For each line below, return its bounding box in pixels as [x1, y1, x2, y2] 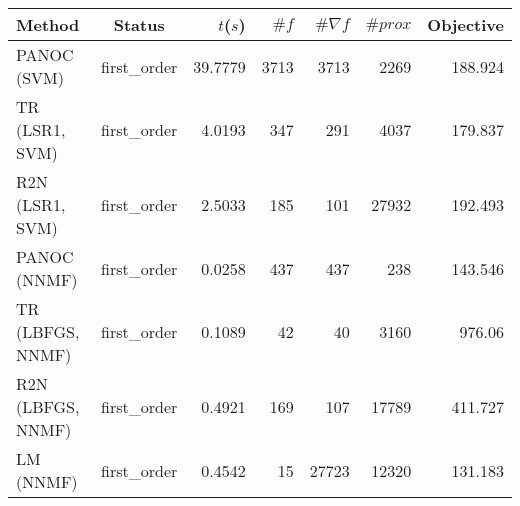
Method [16, 13, 80, 36]
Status [113, 13, 165, 36]
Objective [427, 13, 504, 36]
